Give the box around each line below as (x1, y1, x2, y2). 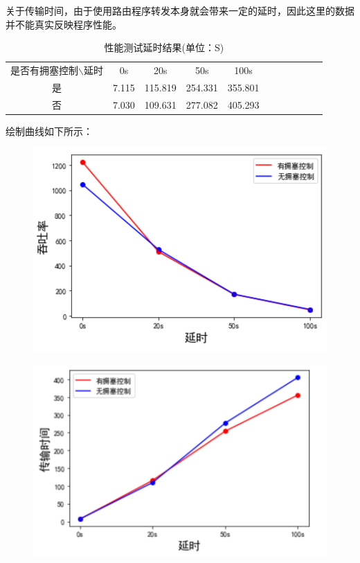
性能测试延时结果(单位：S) (104, 40, 224, 55)
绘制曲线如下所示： (6, 123, 93, 138)
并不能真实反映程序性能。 (6, 17, 122, 31)
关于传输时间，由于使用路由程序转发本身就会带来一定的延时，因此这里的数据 (6, 3, 354, 17)
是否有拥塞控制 (10, 63, 78, 78)
